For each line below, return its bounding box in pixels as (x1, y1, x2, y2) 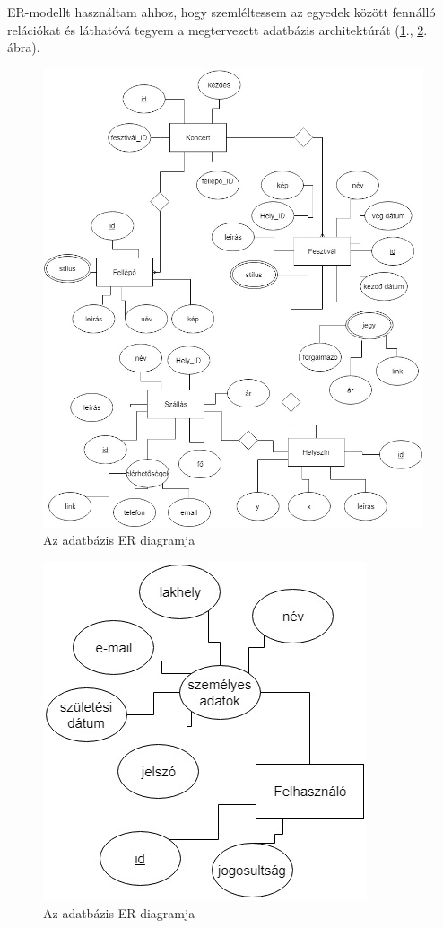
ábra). (7, 38, 40, 57)
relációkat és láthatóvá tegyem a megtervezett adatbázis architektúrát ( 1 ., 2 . (7, 20, 428, 39)
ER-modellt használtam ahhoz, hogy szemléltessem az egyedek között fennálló (7, 3, 436, 21)
